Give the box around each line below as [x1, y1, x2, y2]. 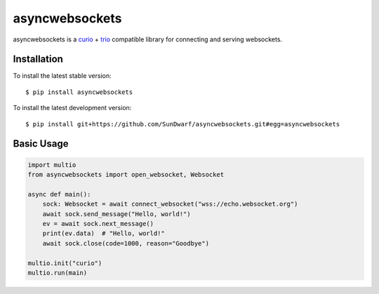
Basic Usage [13, 138, 69, 150]
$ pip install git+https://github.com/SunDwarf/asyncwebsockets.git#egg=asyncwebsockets [25, 120, 340, 128]
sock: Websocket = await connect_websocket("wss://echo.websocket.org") [42, 200, 298, 208]
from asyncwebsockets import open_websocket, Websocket [27, 171, 225, 179]
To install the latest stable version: [13, 72, 112, 80]
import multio [27, 161, 77, 168]
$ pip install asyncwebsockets [25, 88, 133, 96]
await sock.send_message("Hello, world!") [42, 210, 191, 218]
